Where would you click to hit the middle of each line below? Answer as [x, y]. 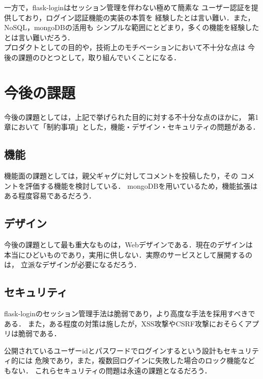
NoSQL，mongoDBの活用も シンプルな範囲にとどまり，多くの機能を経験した [132, 27]
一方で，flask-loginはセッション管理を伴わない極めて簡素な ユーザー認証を [128, 7]
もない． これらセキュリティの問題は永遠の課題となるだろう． [108, 371]
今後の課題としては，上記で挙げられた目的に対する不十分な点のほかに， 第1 [131, 117]
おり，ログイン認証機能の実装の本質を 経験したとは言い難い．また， [140, 17]
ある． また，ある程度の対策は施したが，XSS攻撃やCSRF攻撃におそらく [124, 323]
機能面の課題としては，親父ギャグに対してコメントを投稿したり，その [121, 176]
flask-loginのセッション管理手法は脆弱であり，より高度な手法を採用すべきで [130, 313]
